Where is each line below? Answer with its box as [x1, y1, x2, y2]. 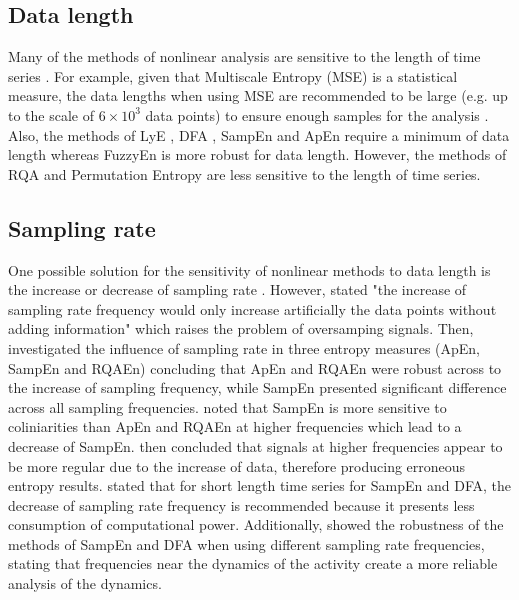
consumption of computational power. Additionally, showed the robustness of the [8, 514, 504, 535]
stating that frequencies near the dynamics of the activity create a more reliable [8, 553, 498, 574]
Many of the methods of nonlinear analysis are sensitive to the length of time [8, 46, 481, 67]
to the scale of [8, 104, 95, 125]
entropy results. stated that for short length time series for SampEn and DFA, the [8, 475, 511, 496]
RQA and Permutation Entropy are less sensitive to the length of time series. [8, 163, 481, 184]
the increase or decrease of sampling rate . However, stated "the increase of [8, 279, 467, 300]
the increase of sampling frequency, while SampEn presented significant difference [8, 377, 507, 398]
